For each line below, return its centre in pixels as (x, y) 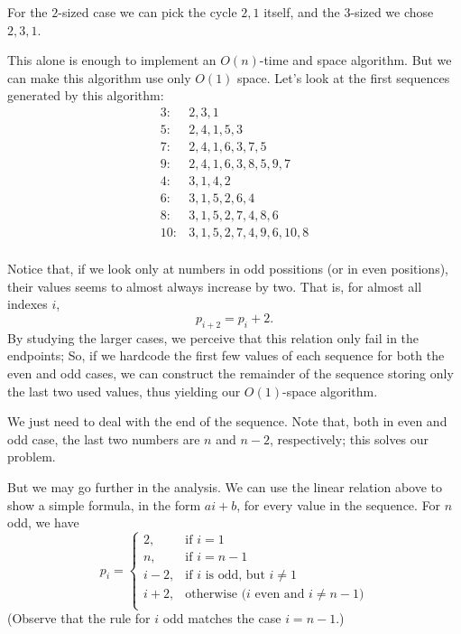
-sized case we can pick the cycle (148, 12)
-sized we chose (392, 12)
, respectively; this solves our (349, 438)
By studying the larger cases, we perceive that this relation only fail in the (213, 337)
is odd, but (235, 576)
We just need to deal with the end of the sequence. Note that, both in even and (227, 421)
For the (28, 12)
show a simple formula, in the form (104, 504)
